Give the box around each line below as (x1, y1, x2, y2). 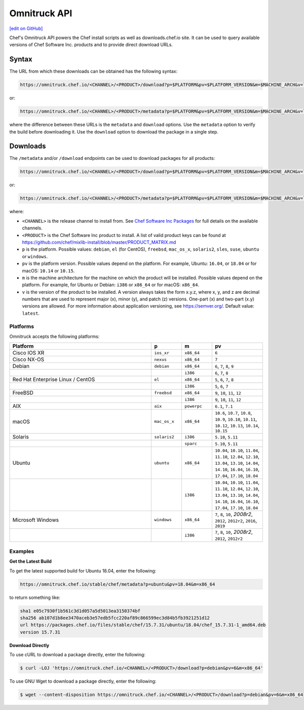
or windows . (22, 253, 48, 259)
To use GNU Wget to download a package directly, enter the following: (9, 678, 157, 685)
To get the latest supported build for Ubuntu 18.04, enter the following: (9, 567, 157, 573)
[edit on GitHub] (9, 25, 43, 31)
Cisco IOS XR (12, 349, 45, 356)
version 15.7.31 (20, 629, 61, 635)
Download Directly (9, 642, 50, 648)
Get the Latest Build (9, 558, 52, 564)
